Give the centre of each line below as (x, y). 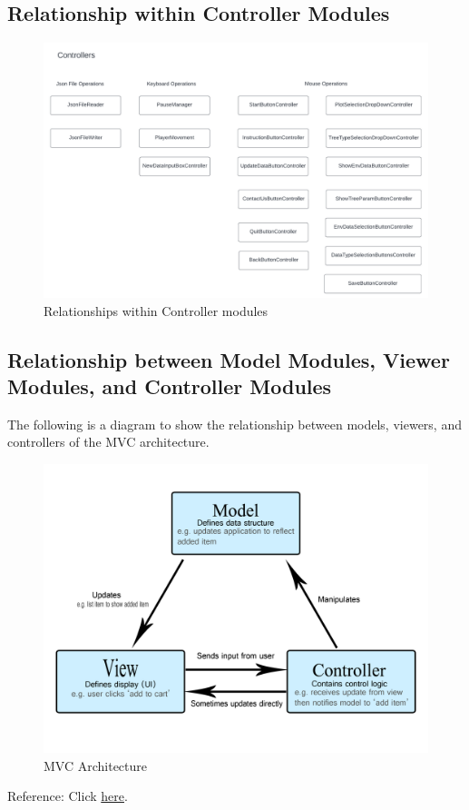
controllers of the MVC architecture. (108, 442)
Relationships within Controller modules (156, 310)
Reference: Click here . (68, 796)
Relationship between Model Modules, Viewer (229, 359)
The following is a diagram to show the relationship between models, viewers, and (234, 424)
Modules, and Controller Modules (170, 385)
